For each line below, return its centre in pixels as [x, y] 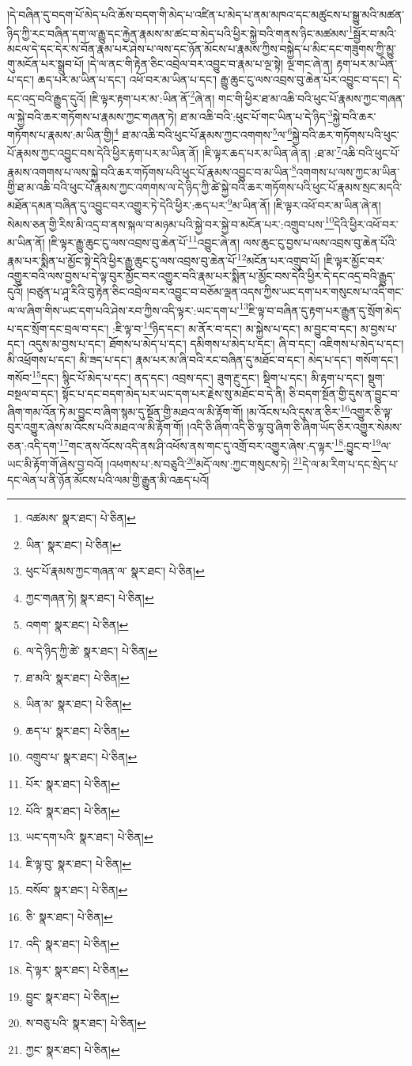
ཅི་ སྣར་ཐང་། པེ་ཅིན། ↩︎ [69, 917]
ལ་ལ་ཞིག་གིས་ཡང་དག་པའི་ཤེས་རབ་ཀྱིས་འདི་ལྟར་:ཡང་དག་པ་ [123, 310]
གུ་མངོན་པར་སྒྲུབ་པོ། [46, 64]
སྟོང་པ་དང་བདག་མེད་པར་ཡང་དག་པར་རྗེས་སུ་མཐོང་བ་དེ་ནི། [174, 393]
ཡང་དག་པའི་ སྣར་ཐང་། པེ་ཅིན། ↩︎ [89, 837]
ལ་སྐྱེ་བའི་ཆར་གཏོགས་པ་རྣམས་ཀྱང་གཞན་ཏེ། [92, 116]
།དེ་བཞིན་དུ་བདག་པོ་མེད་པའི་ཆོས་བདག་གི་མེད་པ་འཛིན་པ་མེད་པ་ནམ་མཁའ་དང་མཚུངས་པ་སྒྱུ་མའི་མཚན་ [206, 14]
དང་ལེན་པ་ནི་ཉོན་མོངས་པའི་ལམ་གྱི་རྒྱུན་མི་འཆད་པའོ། [108, 479]
